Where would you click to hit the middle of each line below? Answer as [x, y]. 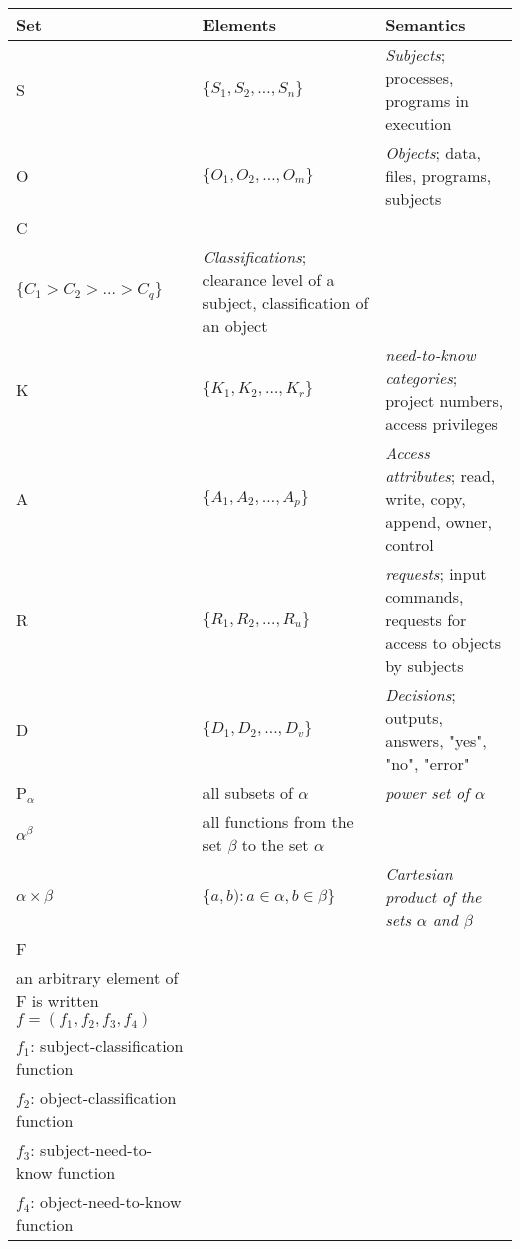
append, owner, [438, 521]
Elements [239, 24]
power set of [427, 792]
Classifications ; [254, 256]
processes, [419, 77]
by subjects [424, 665]
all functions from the [278, 821]
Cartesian [419, 873]
